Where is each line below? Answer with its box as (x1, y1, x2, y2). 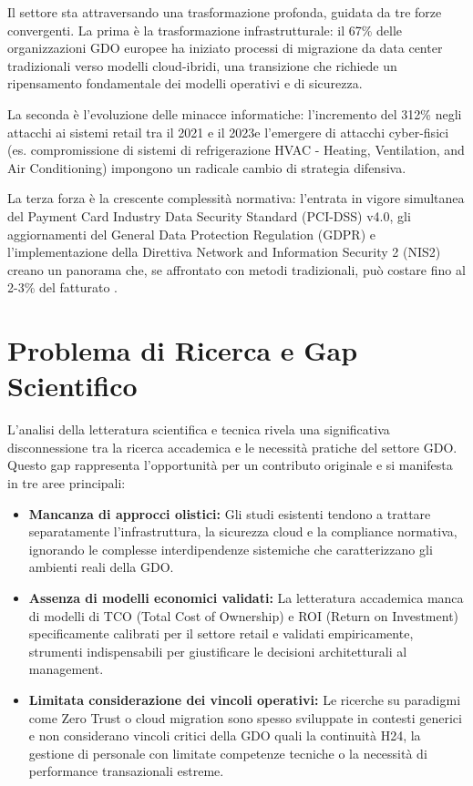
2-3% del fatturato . (7, 278, 118, 297)
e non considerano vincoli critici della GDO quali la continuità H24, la (28, 726, 421, 745)
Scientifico (7, 367, 138, 404)
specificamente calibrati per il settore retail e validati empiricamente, (28, 624, 414, 643)
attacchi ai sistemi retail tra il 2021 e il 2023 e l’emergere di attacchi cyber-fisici (7, 122, 449, 141)
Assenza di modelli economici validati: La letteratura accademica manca (28, 587, 464, 607)
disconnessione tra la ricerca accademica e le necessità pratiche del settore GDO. (7, 437, 458, 456)
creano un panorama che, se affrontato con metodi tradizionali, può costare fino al (7, 260, 466, 279)
